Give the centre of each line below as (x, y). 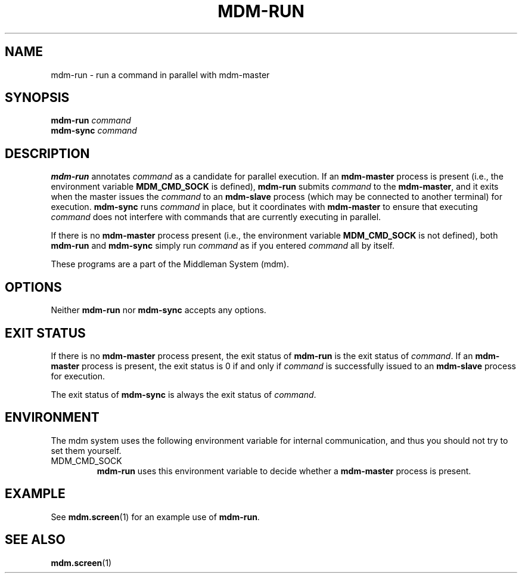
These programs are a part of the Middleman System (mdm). (170, 264)
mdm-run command (91, 120)
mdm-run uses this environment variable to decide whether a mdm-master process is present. (284, 471)
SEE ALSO (35, 540)
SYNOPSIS (37, 98)
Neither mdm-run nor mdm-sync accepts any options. (159, 310)
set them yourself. (86, 450)
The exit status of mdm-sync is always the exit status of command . (184, 394)
